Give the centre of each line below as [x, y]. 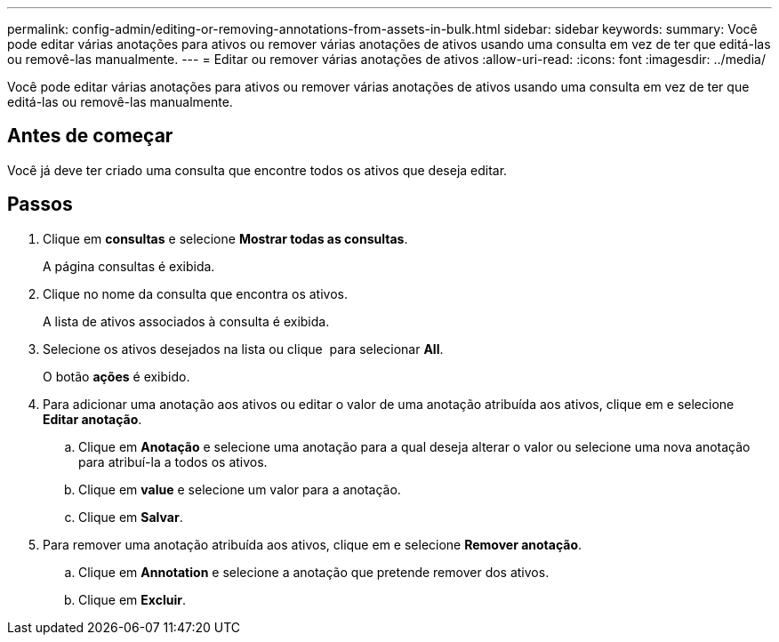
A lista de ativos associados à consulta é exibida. [186, 321]
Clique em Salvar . [131, 517]
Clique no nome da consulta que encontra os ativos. [195, 293]
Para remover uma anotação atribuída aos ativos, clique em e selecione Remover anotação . [313, 544]
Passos [40, 205]
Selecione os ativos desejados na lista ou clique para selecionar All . [243, 349]
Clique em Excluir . [132, 599]
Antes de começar [90, 136]
